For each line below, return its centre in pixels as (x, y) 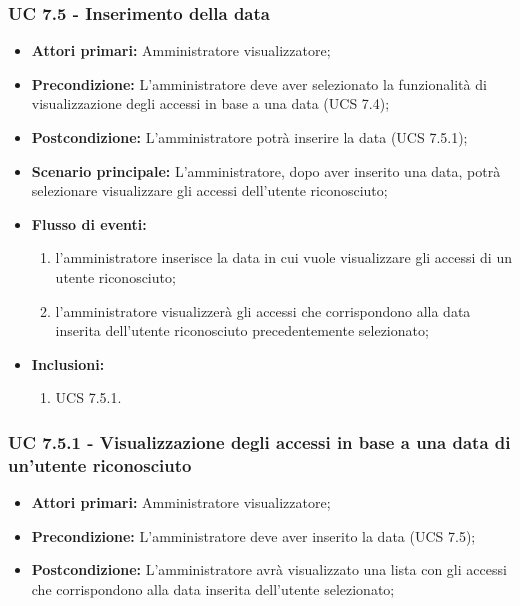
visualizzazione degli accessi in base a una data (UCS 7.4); (210, 103)
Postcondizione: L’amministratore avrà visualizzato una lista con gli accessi (269, 569)
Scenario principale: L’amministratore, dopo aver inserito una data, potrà (266, 170)
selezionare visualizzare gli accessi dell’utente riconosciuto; (209, 190)
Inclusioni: (68, 363)
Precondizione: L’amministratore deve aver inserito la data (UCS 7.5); (253, 535)
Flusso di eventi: (89, 223)
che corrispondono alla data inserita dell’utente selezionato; (213, 588)
